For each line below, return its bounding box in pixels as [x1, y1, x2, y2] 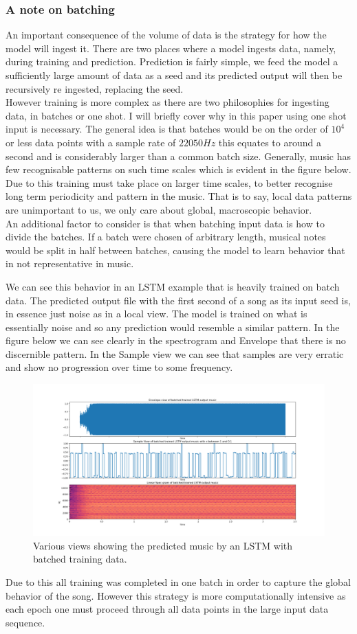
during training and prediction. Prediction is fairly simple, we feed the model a [6, 54, 338, 69]
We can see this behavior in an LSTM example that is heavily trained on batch [6, 279, 340, 293]
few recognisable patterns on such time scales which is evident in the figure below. [6, 162, 351, 177]
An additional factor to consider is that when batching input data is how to [6, 216, 325, 230]
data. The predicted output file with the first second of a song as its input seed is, [6, 293, 351, 307]
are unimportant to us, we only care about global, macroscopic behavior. [6, 202, 312, 216]
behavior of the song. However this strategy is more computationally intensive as [6, 588, 346, 602]
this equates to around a [218, 135, 321, 149]
